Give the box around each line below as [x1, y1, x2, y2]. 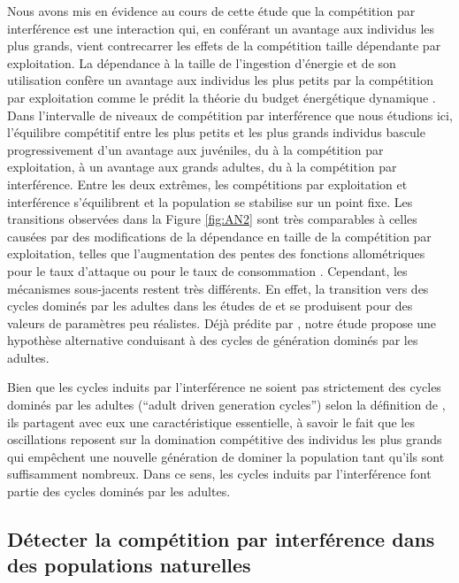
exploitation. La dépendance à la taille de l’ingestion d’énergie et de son [7, 53, 396, 72]
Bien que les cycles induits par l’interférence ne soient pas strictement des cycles [7, 378, 441, 396]
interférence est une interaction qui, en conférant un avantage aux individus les [7, 19, 435, 37]
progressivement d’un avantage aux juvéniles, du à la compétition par [7, 140, 384, 158]
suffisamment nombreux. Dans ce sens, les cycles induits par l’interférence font [7, 464, 432, 483]
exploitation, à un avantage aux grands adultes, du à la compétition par [7, 157, 397, 176]
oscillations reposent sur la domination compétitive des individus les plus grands [7, 430, 442, 449]
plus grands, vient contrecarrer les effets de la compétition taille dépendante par [7, 36, 441, 55]
